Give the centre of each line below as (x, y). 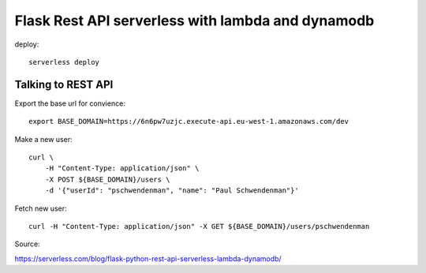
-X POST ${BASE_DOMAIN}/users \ (107, 179)
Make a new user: (43, 139)
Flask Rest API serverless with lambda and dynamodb (194, 21)
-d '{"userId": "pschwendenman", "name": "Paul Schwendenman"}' (172, 191)
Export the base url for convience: (70, 103)
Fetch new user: (41, 208)
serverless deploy (64, 62)
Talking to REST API (64, 84)
